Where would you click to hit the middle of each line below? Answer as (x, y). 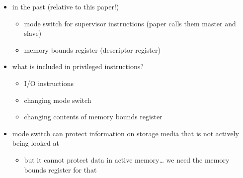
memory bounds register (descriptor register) (92, 49)
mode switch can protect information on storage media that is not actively (125, 133)
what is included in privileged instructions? (78, 66)
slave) (33, 33)
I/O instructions (49, 83)
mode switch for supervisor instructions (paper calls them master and (130, 23)
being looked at (36, 143)
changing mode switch (58, 100)
